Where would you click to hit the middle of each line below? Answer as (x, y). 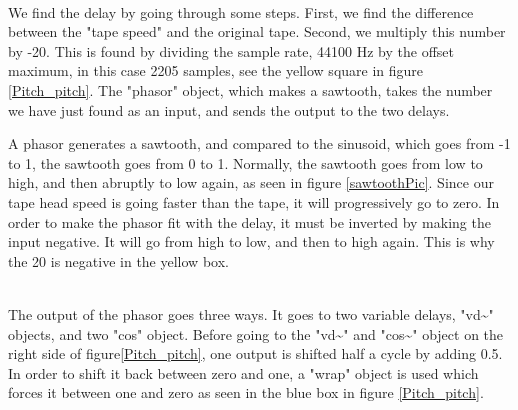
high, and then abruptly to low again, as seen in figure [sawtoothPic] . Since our (251, 182)
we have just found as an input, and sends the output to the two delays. (229, 109)
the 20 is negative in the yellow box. (118, 260)
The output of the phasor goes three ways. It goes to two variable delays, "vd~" (251, 313)
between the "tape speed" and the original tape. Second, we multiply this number (257, 31)
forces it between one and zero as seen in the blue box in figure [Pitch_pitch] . (246, 392)
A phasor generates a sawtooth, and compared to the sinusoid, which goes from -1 (259, 143)
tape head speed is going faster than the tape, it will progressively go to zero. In (254, 201)
